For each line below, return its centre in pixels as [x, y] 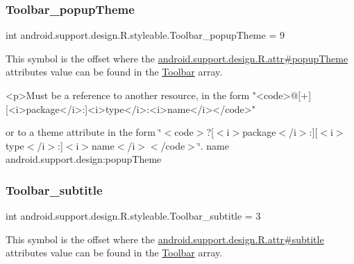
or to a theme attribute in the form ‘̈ [84, 132]
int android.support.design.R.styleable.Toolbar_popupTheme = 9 [145, 35]
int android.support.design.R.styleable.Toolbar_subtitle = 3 [133, 216]
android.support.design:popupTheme [84, 159]
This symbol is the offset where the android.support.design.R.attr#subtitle [165, 239]
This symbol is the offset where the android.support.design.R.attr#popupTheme [177, 58]
